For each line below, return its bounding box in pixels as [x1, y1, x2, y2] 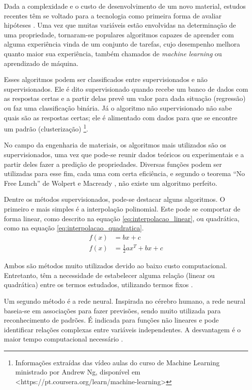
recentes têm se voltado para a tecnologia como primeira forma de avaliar [4, 10, 222, 20]
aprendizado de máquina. [4, 58, 79, 68]
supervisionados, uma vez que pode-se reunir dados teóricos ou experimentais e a [4, 149, 244, 159]
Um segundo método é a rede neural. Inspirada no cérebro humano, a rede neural [4, 295, 246, 306]
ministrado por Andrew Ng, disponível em [15, 367, 141, 377]
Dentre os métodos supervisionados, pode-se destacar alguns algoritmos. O [4, 194, 225, 204]
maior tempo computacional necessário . [4, 334, 123, 344]
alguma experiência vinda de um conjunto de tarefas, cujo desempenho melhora [4, 39, 240, 49]
